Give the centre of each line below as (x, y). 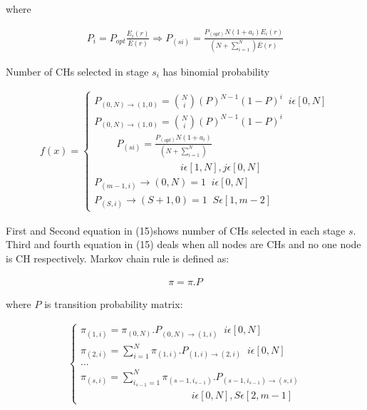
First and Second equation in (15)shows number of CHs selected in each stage (176, 230)
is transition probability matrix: (114, 303)
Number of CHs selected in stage (77, 71)
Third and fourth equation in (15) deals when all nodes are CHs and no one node (183, 244)
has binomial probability (216, 71)
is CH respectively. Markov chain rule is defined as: (118, 258)
